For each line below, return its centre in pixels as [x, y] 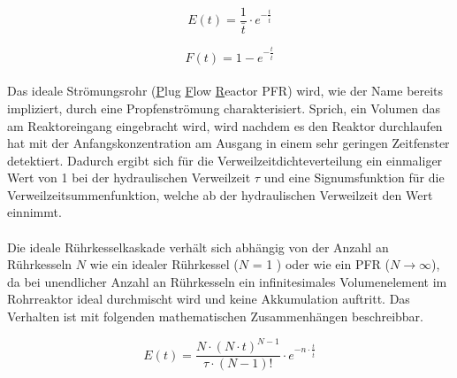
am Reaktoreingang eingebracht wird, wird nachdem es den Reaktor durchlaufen [225, 125]
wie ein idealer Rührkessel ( [164, 264]
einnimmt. [34, 212]
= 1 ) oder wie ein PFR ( [321, 264]
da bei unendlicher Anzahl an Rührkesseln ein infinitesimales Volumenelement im [227, 281]
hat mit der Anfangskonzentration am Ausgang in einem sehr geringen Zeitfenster [228, 143]
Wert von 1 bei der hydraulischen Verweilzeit [129, 177]
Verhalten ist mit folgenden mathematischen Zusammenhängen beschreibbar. [215, 316]
